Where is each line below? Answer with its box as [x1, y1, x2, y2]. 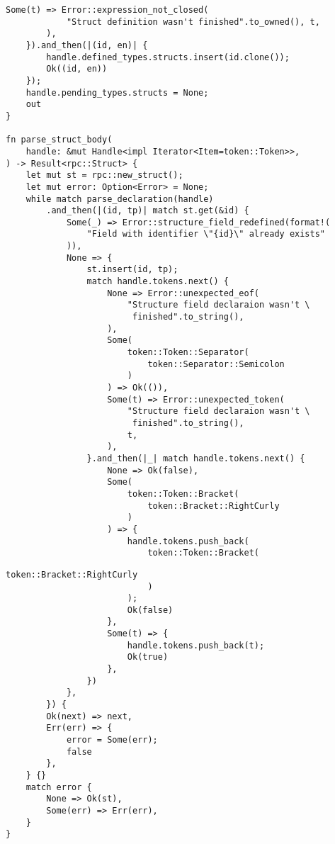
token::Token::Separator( [127, 347, 249, 358]
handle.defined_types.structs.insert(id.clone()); [46, 52, 290, 62]
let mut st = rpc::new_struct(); [25, 170, 183, 181]
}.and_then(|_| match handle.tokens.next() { [86, 453, 305, 463]
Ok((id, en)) [46, 64, 108, 74]
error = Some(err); [66, 735, 158, 745]
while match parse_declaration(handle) [25, 193, 214, 204]
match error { [25, 782, 92, 792]
